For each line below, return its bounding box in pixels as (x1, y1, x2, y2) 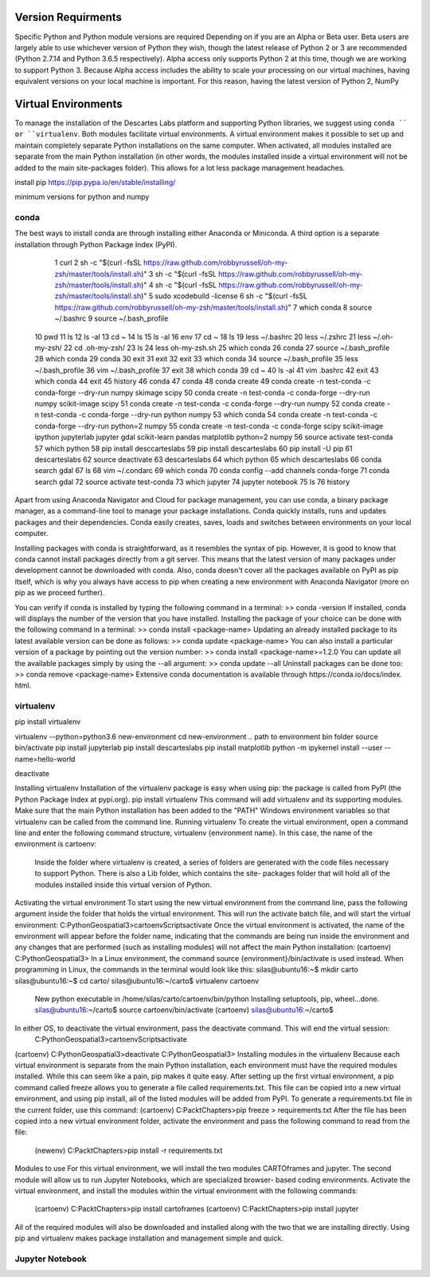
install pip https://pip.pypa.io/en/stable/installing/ (14, 177, 176, 187)
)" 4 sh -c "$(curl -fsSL (140, 280, 217, 290)
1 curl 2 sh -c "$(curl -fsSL (54, 258, 143, 267)
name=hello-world (14, 754, 76, 763)
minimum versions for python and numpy (14, 192, 150, 202)
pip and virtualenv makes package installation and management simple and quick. (14, 1233, 284, 1243)
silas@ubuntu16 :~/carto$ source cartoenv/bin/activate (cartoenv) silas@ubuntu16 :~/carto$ (34, 1005, 334, 1015)
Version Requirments (14, 10, 123, 24)
